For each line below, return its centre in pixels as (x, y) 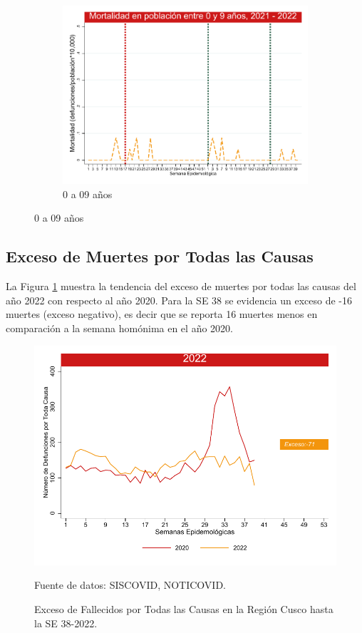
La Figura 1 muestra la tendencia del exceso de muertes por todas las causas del (181, 286)
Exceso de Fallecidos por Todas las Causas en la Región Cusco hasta (184, 609)
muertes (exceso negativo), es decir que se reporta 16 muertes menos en (162, 314)
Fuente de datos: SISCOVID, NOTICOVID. (130, 585)
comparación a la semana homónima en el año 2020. (119, 328)
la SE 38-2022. (66, 623)
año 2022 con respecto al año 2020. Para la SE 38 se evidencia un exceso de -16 (179, 300)
